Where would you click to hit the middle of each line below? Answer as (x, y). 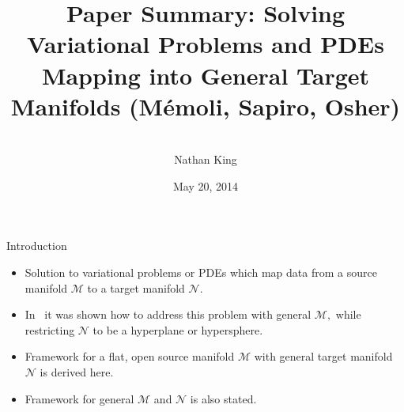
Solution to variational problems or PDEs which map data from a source (201, 272)
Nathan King (206, 159)
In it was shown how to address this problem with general (168, 314)
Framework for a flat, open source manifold (130, 356)
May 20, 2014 (206, 185)
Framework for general (79, 398)
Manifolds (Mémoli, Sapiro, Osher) (206, 106)
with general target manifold (323, 356)
